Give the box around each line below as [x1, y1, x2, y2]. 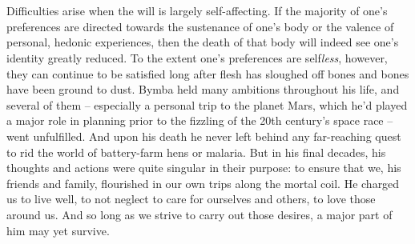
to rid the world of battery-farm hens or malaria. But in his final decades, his [6, 143, 386, 160]
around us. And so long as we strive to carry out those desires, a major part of [6, 206, 393, 222]
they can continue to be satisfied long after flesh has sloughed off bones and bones [6, 65, 409, 82]
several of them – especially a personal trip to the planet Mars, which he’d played [6, 96, 408, 113]
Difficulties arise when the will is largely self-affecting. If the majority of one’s [6, 2, 388, 19]
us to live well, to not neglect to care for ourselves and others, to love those [6, 190, 376, 207]
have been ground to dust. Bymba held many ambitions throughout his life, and [6, 81, 400, 98]
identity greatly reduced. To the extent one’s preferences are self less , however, [6, 49, 388, 66]
